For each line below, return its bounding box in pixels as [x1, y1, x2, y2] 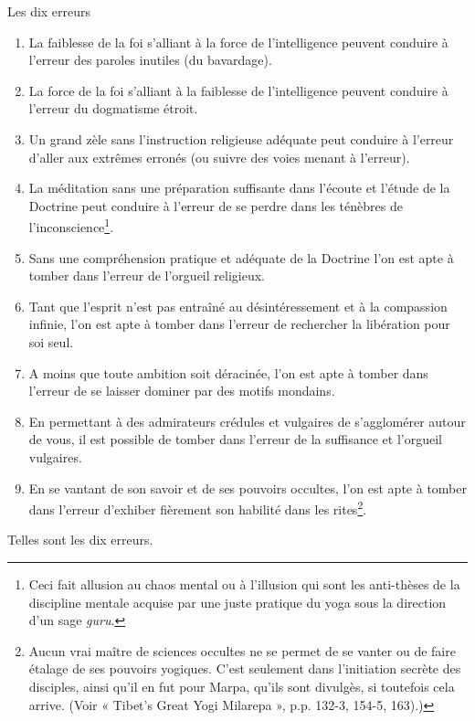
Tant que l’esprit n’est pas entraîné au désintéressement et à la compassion [28, 296, 448, 315]
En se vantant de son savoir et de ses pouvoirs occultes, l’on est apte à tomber [28, 478, 467, 497]
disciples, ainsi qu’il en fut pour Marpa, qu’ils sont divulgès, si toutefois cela [28, 676, 455, 695]
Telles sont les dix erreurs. [7, 530, 153, 549]
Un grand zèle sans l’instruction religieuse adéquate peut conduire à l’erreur [28, 129, 454, 148]
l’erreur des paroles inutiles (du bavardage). [28, 50, 272, 69]
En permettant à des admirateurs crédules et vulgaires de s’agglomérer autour [28, 411, 466, 430]
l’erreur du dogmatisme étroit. [28, 99, 198, 118]
